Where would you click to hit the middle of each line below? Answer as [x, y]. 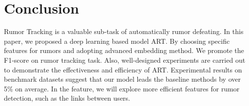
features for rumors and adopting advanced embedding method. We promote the [124, 50]
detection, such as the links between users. [67, 98]
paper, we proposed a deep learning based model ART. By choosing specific [117, 41]
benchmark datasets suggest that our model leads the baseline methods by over [122, 79]
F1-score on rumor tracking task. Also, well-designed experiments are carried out [125, 60]
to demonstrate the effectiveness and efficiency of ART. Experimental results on [123, 69]
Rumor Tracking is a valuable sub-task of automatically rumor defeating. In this [124, 31]
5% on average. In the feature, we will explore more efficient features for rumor [122, 88]
